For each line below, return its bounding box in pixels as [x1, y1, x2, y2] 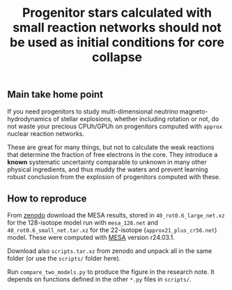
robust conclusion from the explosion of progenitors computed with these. [7, 172, 221, 181]
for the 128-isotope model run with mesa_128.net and [7, 218, 159, 227]
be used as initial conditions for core [9, 35, 225, 50]
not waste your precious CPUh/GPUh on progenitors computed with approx [7, 122, 223, 130]
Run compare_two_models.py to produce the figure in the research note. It [7, 268, 215, 276]
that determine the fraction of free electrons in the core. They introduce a [7, 150, 218, 158]
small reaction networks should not [13, 20, 222, 36]
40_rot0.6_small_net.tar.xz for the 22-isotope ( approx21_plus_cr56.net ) [7, 226, 217, 234]
